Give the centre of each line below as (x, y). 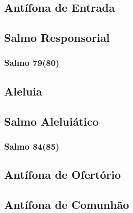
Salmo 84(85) (32, 146)
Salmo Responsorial (57, 38)
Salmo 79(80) (32, 63)
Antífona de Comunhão (67, 204)
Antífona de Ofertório (62, 174)
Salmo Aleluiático (51, 121)
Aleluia (23, 91)
